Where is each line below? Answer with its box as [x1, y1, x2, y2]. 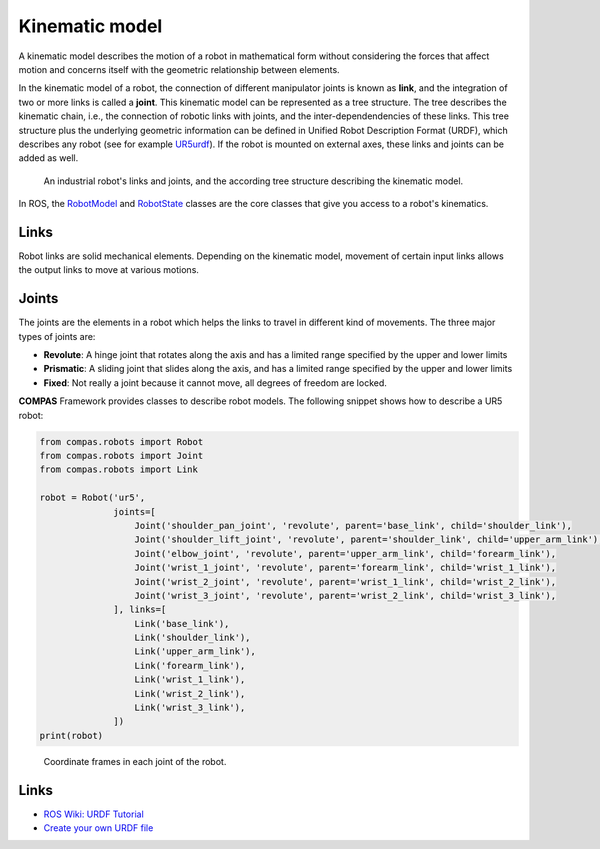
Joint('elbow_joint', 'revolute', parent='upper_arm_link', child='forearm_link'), [134, 548, 557, 559]
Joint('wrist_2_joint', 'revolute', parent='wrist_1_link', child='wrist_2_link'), [134, 576, 557, 587]
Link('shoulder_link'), [134, 632, 251, 644]
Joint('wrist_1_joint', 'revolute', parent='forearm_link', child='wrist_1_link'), [134, 562, 557, 574]
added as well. [18, 152, 79, 164]
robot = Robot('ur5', [39, 492, 146, 504]
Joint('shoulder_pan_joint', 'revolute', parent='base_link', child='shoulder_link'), [134, 520, 572, 531]
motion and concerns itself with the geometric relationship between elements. [18, 63, 340, 75]
